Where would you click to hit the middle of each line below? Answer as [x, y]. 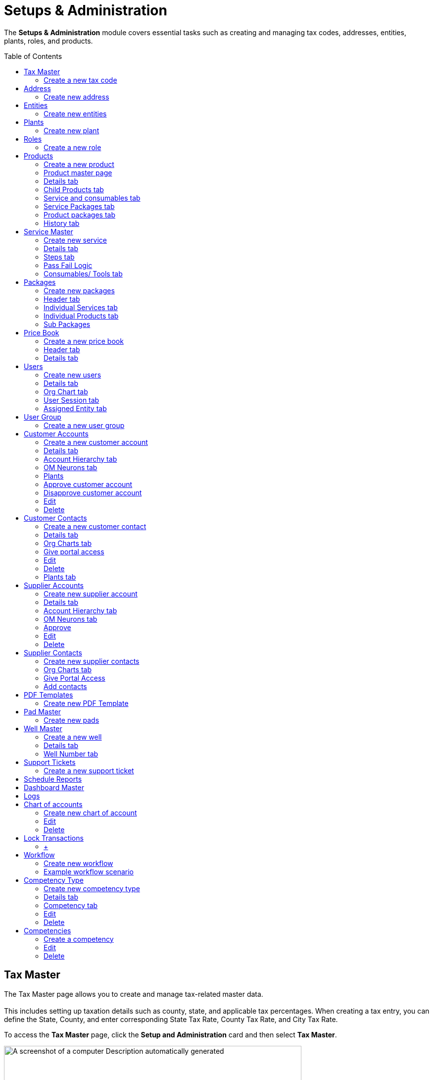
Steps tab [59, 257]
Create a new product [79, 164]
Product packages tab [80, 215]
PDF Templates [48, 695]
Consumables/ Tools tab [83, 273]
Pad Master [43, 711]
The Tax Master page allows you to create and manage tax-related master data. [134, 994]
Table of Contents [33, 56]
